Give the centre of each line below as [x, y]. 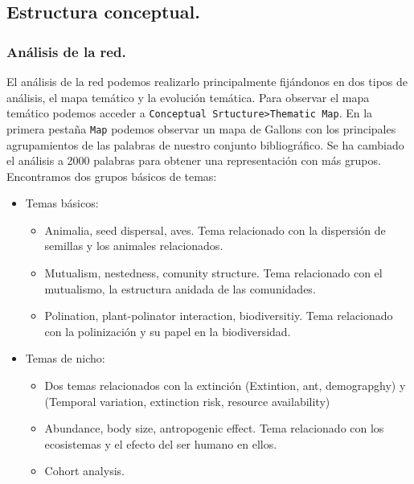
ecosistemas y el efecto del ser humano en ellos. [161, 443]
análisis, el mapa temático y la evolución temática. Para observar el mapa [188, 97]
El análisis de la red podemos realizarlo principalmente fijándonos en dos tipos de [207, 81]
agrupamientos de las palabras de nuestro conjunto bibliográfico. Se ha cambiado [205, 144]
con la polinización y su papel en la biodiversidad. [168, 331]
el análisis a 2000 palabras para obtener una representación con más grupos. [194, 160]
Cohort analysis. [84, 471]
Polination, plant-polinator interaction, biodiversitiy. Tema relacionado [219, 316]
